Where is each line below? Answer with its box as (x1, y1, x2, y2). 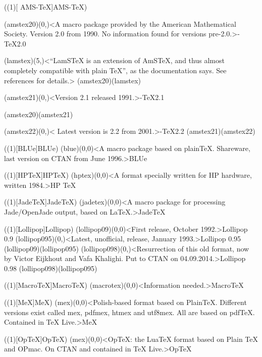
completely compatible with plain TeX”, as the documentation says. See (4, 65, 227, 75)
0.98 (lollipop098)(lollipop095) (4, 263, 97, 273)
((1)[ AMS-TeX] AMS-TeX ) (4, 2, 87, 12)
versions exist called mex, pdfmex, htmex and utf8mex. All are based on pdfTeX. (4, 307, 255, 317)
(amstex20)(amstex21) (4, 109, 73, 119)
